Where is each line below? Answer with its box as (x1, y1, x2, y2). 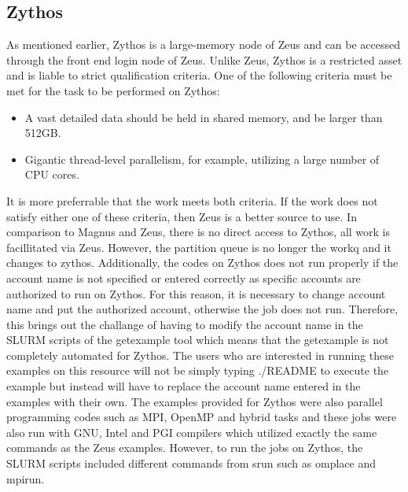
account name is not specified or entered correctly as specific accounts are (6, 269, 361, 286)
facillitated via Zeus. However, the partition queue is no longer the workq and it (6, 239, 391, 255)
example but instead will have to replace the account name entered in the (6, 378, 361, 394)
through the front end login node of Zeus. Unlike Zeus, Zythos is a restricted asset (6, 51, 402, 68)
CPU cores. (24, 166, 79, 183)
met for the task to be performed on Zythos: (6, 82, 220, 98)
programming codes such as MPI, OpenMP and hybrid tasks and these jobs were (6, 409, 397, 425)
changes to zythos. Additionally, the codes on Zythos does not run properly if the (6, 254, 399, 271)
